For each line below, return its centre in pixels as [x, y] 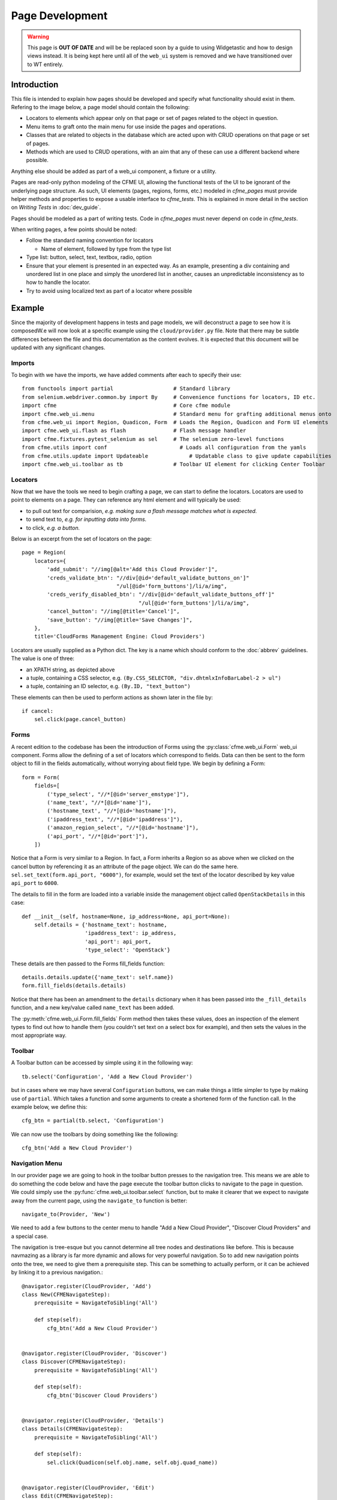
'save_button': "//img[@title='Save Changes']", [120, 620]
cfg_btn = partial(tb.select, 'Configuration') [93, 1121]
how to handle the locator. [58, 283]
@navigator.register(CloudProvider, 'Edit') [88, 1488]
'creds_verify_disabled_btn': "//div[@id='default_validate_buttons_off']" [161, 595]
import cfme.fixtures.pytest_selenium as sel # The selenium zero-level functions [153, 439]
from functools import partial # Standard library [126, 389]
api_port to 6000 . [35, 883]
